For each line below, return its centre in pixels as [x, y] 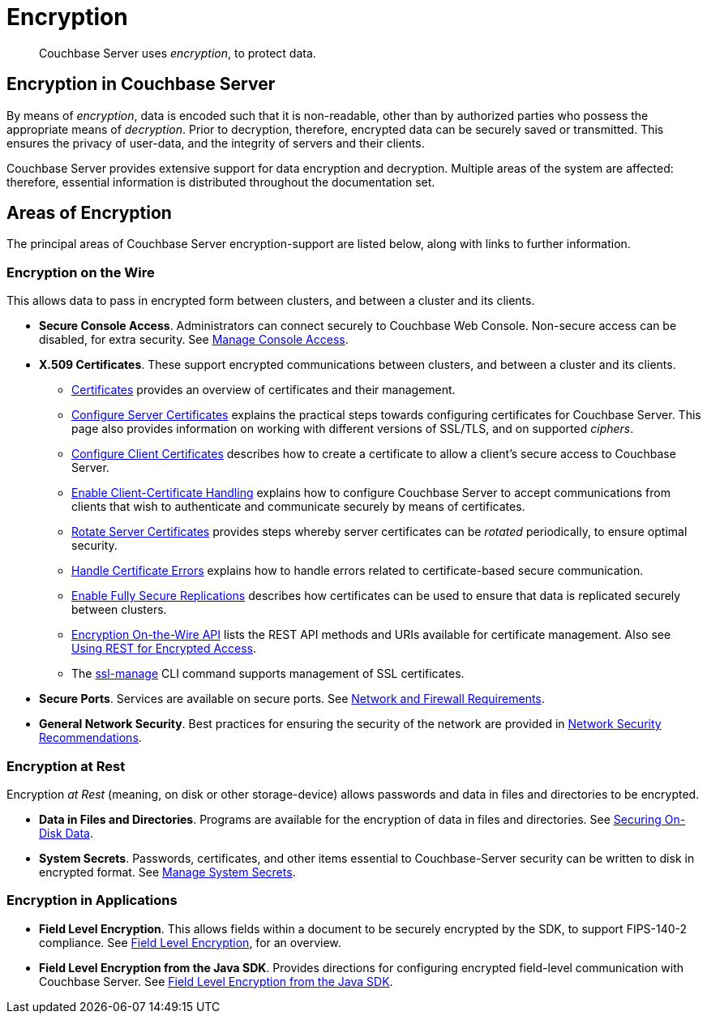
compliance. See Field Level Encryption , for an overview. [190, 942]
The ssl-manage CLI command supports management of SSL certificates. [268, 674]
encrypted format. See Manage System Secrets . [167, 872]
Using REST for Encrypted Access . [164, 649]
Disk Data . [66, 833]
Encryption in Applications [92, 900]
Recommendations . [90, 738]
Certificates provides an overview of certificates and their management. [264, 390]
